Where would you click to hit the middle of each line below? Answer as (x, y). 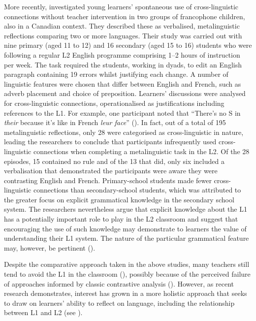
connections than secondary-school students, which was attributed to (137, 190)
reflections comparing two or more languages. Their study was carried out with (123, 35)
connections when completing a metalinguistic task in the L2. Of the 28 (141, 151)
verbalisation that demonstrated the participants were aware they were (111, 171)
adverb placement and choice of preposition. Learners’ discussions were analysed (125, 93)
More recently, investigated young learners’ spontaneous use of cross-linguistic (121, 6)
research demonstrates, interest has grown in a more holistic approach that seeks (126, 293)
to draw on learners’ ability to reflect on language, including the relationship (119, 303)
